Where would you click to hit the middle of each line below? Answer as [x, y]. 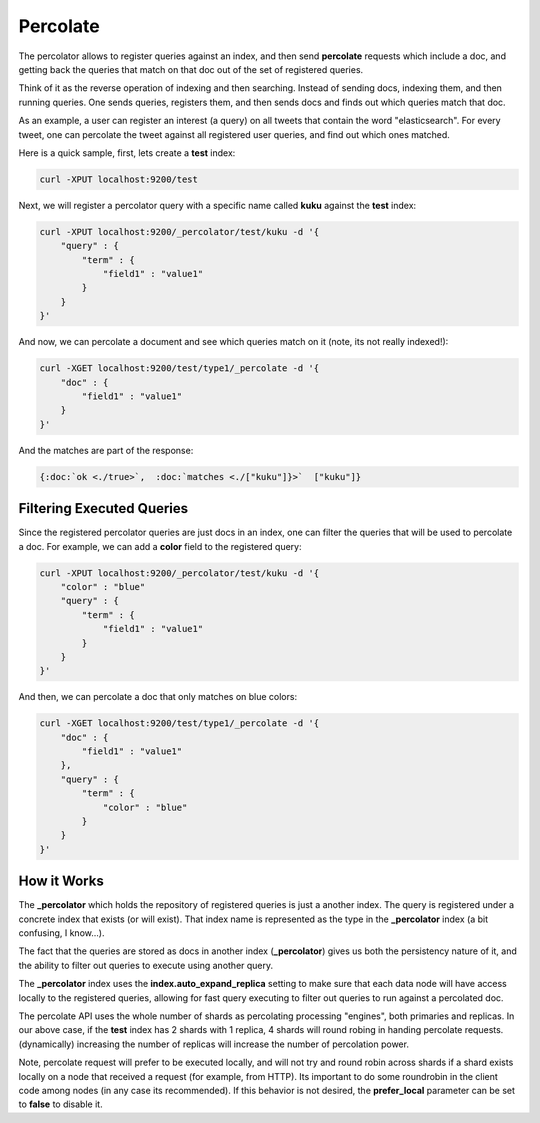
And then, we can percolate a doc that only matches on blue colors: [158, 697]
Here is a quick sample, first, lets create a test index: [127, 152]
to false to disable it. [61, 1104]
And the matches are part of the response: [106, 450]
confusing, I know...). [61, 933]
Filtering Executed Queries [103, 508]
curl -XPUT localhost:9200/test [119, 179]
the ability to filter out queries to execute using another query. [146, 965]
